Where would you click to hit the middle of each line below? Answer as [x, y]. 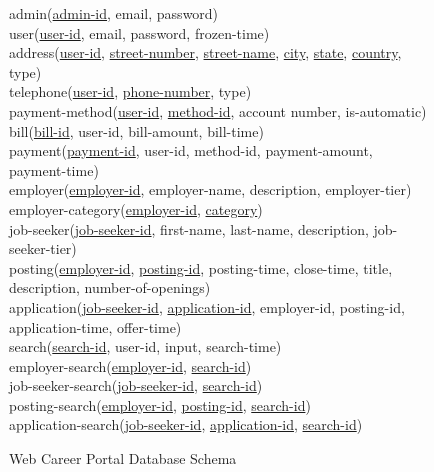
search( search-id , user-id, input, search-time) [145, 346]
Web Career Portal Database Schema [123, 458]
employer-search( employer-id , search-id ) [130, 365]
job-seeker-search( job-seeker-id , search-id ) [136, 385]
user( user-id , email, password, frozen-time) [139, 32]
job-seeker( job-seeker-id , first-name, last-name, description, [189, 228]
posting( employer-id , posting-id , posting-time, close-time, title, [201, 267]
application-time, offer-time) [95, 326]
